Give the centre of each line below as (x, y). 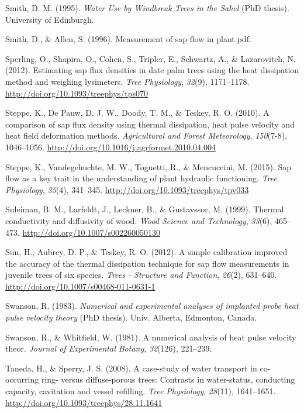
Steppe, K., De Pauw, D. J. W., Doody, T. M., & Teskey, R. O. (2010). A (137, 113)
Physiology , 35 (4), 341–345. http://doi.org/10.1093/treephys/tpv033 (127, 189)
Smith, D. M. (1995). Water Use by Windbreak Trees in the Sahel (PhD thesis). (147, 8)
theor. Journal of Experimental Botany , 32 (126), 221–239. (109, 348)
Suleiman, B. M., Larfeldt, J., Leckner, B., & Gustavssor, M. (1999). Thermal (145, 209)
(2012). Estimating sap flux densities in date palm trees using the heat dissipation (152, 70)
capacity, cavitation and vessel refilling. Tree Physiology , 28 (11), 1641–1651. (141, 391)
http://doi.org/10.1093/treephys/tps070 (77, 93)
